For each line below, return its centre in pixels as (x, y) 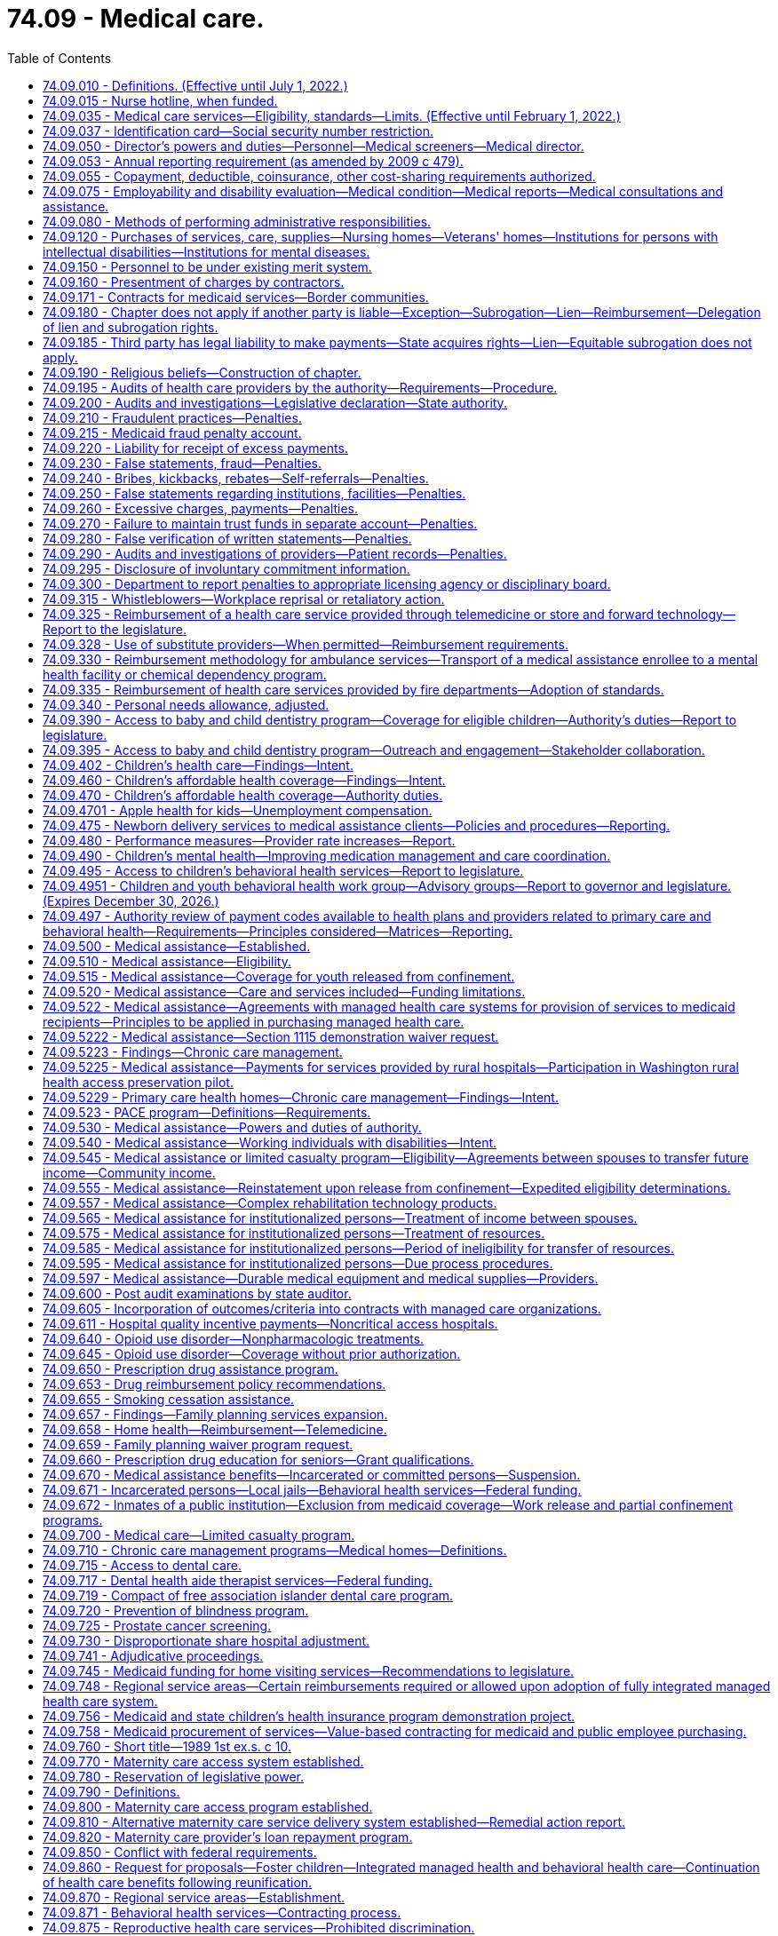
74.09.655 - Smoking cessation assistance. (169, 1399)
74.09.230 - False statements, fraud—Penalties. (183, 463)
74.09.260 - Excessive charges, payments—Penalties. (201, 508)
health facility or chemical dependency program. (185, 674)
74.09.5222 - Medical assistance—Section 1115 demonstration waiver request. (271, 1036)
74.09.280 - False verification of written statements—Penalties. (227, 538)
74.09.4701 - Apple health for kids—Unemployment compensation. (238, 810)
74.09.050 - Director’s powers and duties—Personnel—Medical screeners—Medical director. (314, 146)
